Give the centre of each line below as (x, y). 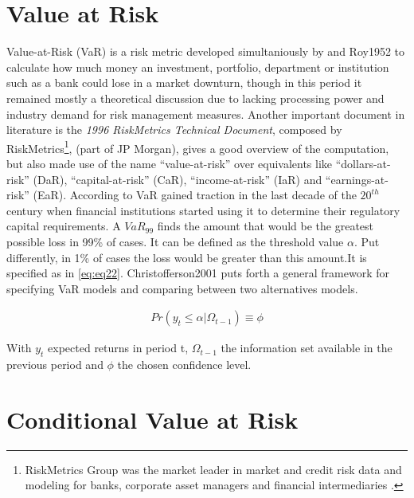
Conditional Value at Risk (152, 419)
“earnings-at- (357, 179)
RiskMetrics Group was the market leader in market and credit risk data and (213, 469)
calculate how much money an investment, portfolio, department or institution (198, 67)
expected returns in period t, (118, 348)
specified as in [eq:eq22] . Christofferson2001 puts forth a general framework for (198, 273)
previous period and (55, 365)
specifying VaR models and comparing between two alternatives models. (182, 288)
